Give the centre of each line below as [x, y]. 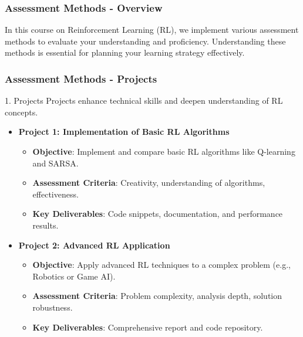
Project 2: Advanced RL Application [94, 245]
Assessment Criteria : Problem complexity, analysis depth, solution [157, 296]
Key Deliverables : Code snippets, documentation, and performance [158, 214]
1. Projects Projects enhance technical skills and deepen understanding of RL [144, 101]
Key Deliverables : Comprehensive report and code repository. [148, 327]
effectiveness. [55, 194]
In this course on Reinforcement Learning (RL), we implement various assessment [152, 30]
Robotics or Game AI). [74, 276]
